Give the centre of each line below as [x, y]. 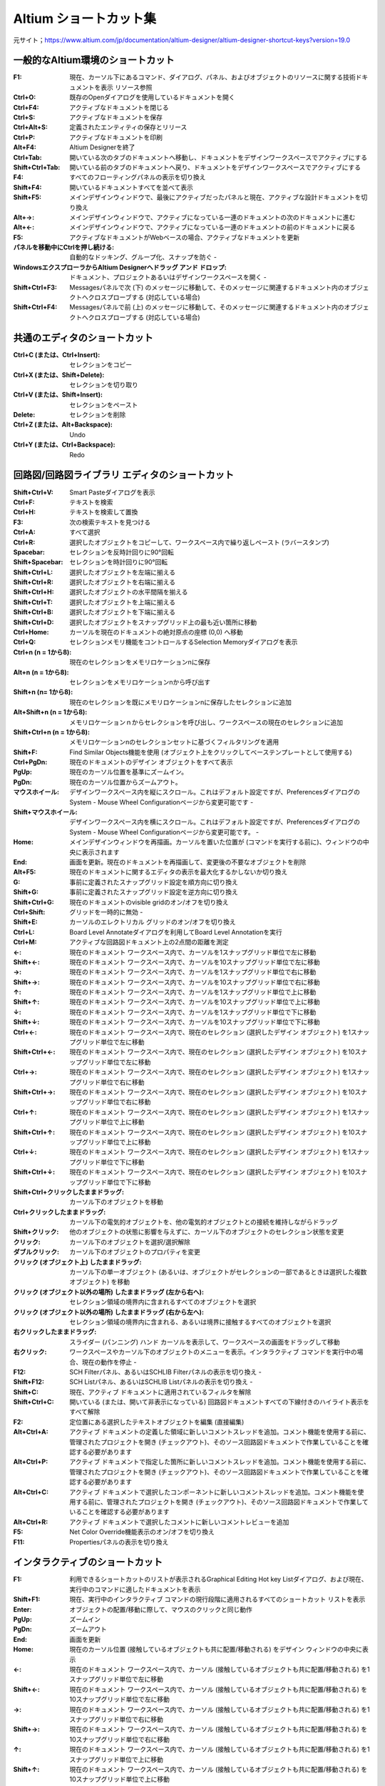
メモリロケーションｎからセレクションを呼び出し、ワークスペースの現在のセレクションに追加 [206, 722]
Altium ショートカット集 [85, 19]
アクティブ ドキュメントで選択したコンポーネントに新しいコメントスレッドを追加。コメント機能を [214, 1492]
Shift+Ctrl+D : [34, 622]
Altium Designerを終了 [102, 147]
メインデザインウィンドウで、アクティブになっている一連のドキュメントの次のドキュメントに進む [212, 217]
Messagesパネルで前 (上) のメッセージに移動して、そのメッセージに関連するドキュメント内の [207, 307]
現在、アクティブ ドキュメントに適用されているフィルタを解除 [160, 1392]
